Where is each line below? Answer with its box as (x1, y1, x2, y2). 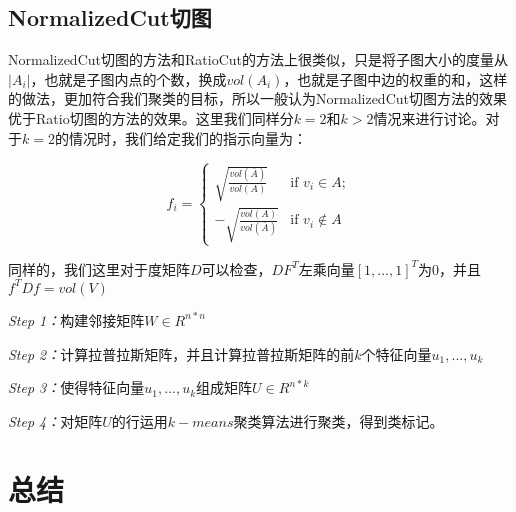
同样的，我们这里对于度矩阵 (8, 258, 190, 279)
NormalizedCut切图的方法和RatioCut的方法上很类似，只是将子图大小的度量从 (8, 49, 508, 70)
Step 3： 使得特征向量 (8, 377, 145, 398)
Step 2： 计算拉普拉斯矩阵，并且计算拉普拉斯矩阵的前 (8, 343, 355, 364)
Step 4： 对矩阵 (8, 410, 103, 431)
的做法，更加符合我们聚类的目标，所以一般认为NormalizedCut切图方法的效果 (8, 88, 507, 109)
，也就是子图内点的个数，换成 (30, 68, 227, 89)
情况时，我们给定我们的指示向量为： (68, 127, 307, 148)
